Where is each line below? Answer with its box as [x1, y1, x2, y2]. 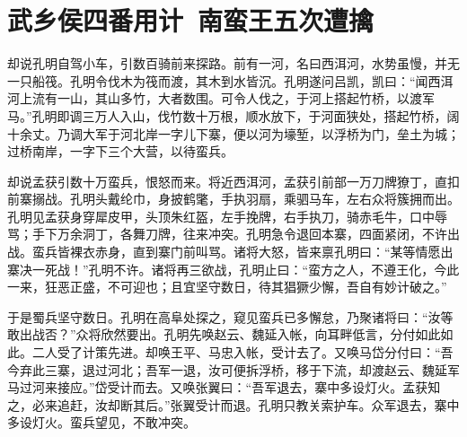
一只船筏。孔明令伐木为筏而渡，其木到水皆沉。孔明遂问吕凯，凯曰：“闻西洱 [7, 71, 454, 90]
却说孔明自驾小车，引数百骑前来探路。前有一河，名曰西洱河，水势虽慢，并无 [7, 54, 460, 73]
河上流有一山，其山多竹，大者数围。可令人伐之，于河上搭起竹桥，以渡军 [7, 89, 435, 108]
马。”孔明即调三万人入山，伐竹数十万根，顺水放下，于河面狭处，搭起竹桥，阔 [7, 106, 460, 125]
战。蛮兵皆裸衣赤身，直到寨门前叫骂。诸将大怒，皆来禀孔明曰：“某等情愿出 [7, 242, 454, 261]
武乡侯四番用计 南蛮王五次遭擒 [7, 2, 374, 39]
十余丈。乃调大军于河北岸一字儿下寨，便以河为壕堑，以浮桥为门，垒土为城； [7, 124, 460, 143]
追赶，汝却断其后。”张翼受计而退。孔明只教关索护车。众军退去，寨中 [57, 395, 460, 414]
